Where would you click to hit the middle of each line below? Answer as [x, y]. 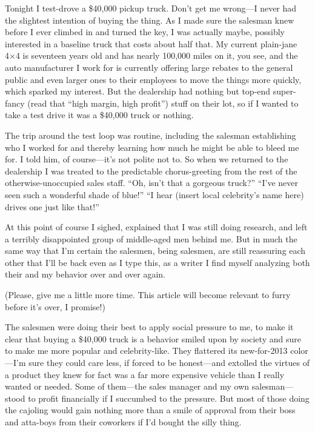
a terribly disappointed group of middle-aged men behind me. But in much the [151, 238]
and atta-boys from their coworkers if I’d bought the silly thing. [123, 422]
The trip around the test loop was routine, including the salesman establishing [151, 135]
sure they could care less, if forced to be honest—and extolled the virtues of [169, 363]
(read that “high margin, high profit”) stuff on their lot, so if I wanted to [163, 103]
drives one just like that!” [52, 206]
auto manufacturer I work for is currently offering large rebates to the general [149, 67]
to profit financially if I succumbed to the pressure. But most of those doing [169, 398]
